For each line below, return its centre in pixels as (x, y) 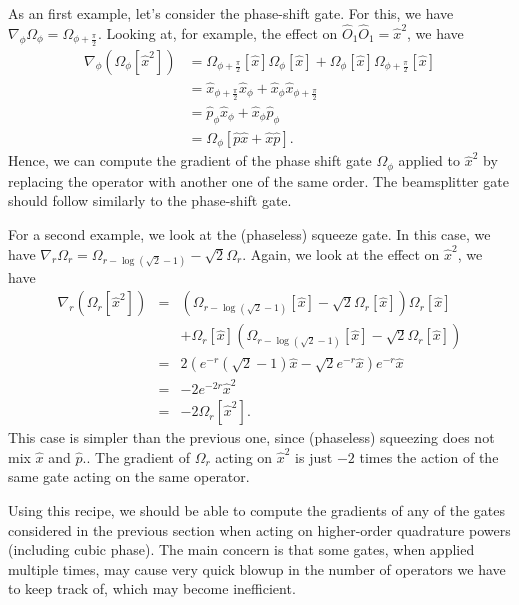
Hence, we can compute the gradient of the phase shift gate (190, 160)
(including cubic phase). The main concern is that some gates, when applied (241, 549)
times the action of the (429, 456)
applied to (429, 160)
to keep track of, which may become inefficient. (152, 588)
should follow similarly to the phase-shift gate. (150, 200)
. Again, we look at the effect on (341, 253)
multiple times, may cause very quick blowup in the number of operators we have (257, 568)
